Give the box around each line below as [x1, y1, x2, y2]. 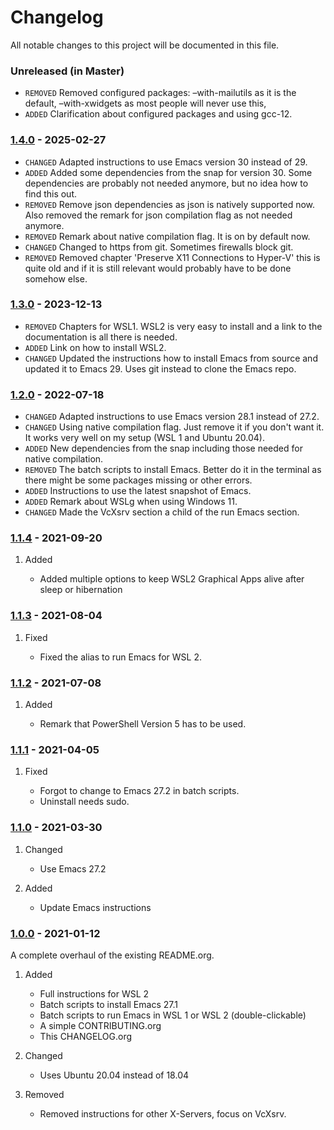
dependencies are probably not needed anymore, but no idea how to [24, 177, 309, 189]
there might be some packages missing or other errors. [24, 474, 253, 486]
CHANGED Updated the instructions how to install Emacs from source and [24, 352, 318, 364]
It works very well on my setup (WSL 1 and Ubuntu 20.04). [24, 432, 265, 444]
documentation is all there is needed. [24, 331, 178, 343]
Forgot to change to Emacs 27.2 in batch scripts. [39, 785, 240, 797]
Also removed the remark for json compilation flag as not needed [24, 209, 293, 221]
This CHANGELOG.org [39, 1030, 133, 1042]
